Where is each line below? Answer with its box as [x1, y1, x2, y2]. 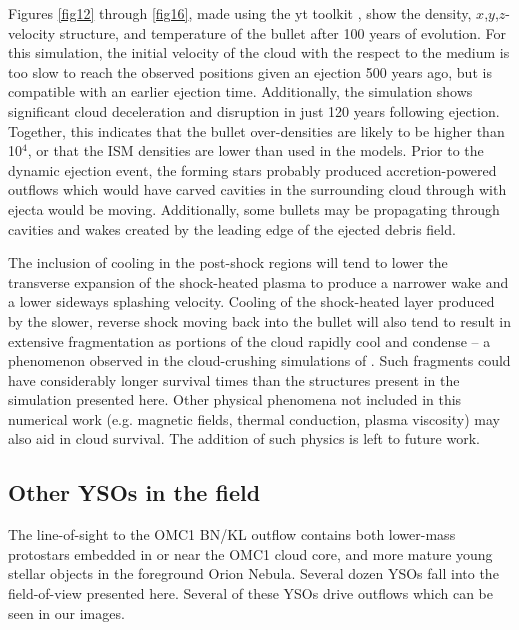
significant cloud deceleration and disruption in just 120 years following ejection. [8, 100, 500, 121]
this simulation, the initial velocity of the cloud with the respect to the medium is [8, 42, 510, 63]
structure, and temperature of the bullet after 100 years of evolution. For [59, 22, 507, 43]
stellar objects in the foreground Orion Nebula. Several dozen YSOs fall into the [8, 563, 499, 584]
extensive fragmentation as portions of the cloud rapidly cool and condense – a [8, 330, 491, 351]
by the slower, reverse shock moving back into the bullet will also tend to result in [8, 310, 511, 331]
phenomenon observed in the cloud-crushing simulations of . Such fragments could [8, 350, 511, 371]
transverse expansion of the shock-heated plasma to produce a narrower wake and [8, 271, 509, 292]
